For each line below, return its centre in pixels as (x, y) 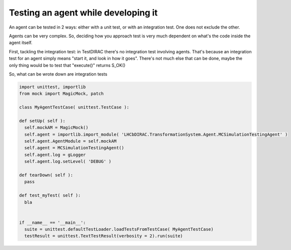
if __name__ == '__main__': (52, 222)
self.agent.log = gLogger (55, 155)
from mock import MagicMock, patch (61, 94)
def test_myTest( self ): (50, 195)
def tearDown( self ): (46, 175)
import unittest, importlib (52, 87)
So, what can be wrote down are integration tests (58, 74)
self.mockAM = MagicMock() (57, 128)
